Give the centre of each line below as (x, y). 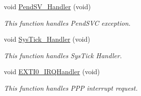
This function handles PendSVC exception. (67, 23)
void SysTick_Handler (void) (47, 39)
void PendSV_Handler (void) (47, 6)
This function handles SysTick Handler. (63, 55)
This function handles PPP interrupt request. (71, 88)
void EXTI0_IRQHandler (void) (52, 72)
